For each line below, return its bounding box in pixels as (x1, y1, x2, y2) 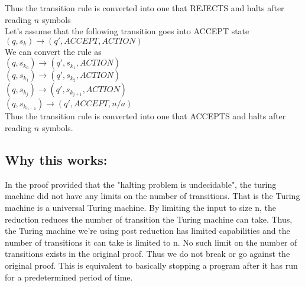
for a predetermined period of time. (5, 270, 133, 283)
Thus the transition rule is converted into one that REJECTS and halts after (5, 2, 284, 14)
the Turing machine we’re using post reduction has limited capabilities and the (5, 224, 290, 237)
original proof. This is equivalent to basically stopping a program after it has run (5, 259, 298, 271)
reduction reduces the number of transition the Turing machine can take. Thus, (5, 213, 293, 225)
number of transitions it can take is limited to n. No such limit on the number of (5, 236, 297, 248)
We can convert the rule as (5, 45, 102, 57)
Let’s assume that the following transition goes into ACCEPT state (5, 25, 249, 37)
